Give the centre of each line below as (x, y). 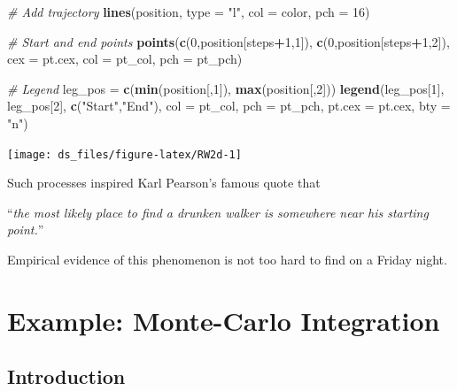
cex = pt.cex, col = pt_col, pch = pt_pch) (125, 59)
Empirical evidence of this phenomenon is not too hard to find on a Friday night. (227, 259)
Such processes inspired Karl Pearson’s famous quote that (164, 183)
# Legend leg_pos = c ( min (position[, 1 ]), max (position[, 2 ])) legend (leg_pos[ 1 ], (226, 88)
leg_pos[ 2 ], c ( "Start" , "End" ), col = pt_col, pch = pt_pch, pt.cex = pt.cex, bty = (229, 106)
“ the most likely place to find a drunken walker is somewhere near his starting (218, 212)
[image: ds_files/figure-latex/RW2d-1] (124, 154)
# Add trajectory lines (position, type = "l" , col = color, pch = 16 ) (189, 11)
